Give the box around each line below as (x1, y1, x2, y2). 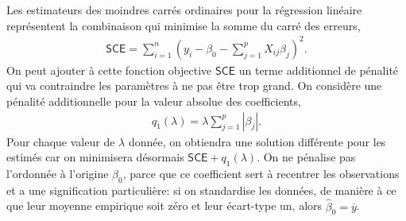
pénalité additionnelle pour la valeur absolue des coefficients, (6, 92, 301, 109)
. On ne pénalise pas (257, 149, 356, 165)
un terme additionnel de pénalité (238, 61, 399, 78)
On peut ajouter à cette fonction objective (6, 61, 212, 78)
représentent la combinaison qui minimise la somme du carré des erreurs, (6, 17, 361, 33)
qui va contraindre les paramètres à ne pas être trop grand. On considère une (6, 77, 382, 94)
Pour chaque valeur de (6, 133, 115, 149)
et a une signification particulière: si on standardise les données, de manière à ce (6, 181, 396, 198)
